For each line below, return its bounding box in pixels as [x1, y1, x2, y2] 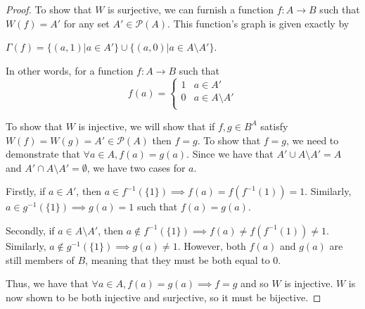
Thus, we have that [6, 276, 89, 291]
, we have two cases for [87, 160, 186, 175]
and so [241, 276, 269, 291]
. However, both [177, 238, 246, 253]
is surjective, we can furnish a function [108, 2, 274, 16]
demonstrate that [6, 146, 80, 161]
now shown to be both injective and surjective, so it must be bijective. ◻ [6, 289, 321, 304]
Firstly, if [6, 184, 46, 198]
